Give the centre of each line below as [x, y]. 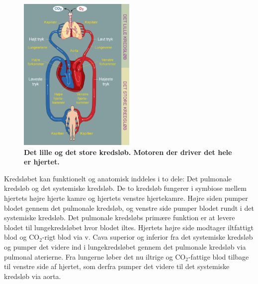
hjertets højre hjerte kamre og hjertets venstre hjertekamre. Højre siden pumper [126, 198]
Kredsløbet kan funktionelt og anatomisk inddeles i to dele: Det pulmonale [118, 178]
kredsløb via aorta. [33, 276]
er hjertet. [42, 162]
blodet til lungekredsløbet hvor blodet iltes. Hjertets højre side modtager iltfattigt [129, 227]
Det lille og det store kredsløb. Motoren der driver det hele [128, 152]
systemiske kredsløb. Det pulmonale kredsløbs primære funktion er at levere [120, 217]
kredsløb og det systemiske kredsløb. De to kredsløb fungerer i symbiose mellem [125, 188]
